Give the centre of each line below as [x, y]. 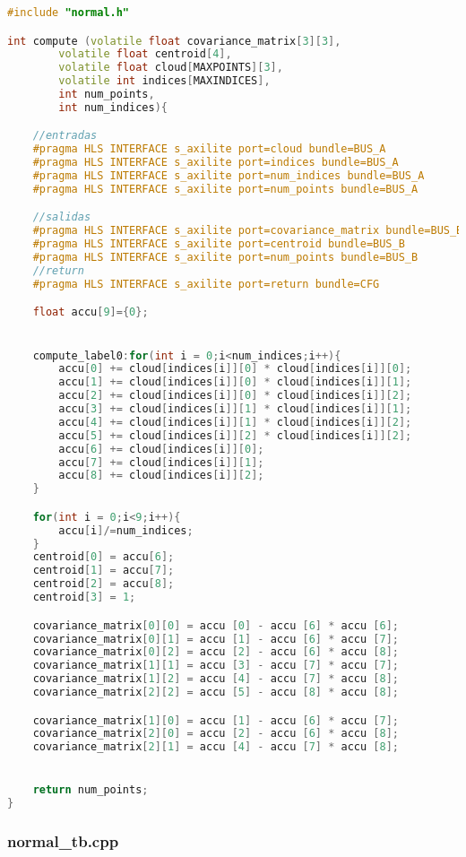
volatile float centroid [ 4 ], [145, 54]
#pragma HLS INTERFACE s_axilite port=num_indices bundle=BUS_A [229, 176]
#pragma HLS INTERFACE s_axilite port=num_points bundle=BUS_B [225, 258]
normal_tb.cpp [63, 841]
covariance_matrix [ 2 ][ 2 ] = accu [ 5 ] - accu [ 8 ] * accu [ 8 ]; [216, 692]
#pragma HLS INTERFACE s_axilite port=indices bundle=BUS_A [216, 163]
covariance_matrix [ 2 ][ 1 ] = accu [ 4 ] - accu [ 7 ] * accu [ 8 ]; [216, 747]
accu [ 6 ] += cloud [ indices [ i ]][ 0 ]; [161, 449]
